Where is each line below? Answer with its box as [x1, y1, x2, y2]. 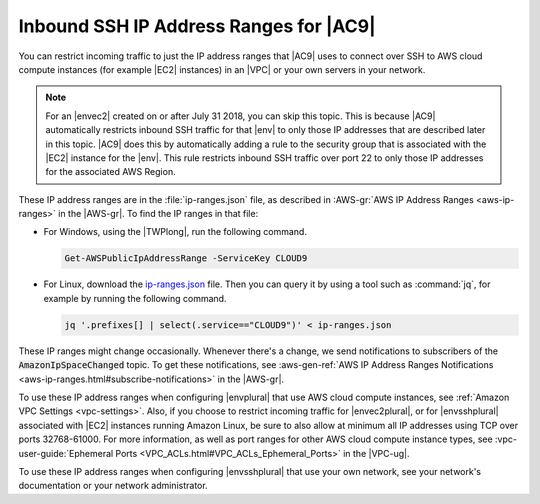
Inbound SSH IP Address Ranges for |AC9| [18, 15, 376, 37]
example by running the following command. [43, 292, 227, 304]
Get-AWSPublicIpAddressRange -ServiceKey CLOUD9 [64, 253, 308, 264]
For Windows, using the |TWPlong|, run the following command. [43, 226, 307, 238]
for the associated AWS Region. [45, 166, 176, 178]
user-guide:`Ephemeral [18, 447, 114, 459]
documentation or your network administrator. [18, 480, 209, 492]
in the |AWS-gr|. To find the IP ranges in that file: [58, 208, 259, 220]
